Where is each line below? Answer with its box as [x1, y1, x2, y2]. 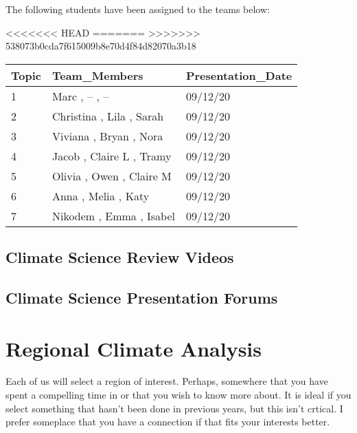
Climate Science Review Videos [5, 246, 234, 268]
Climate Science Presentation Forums [5, 286, 278, 308]
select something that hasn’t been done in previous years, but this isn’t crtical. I [5, 401, 343, 415]
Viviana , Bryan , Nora [51, 127, 163, 144]
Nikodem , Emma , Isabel [51, 207, 175, 224]
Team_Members [51, 67, 143, 83]
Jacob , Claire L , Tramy [51, 147, 172, 164]
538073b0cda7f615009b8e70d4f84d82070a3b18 [5, 39, 196, 53]
